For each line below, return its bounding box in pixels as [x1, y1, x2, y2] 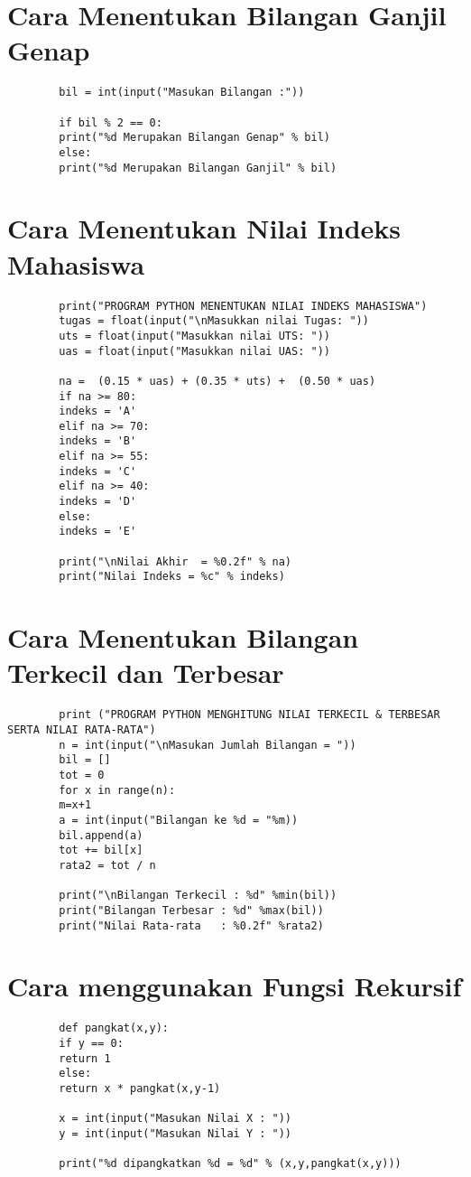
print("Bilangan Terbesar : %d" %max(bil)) [59, 903, 324, 917]
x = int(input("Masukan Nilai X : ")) [59, 1112, 291, 1126]
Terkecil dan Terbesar [7, 654, 284, 691]
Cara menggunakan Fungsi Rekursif [7, 967, 462, 1004]
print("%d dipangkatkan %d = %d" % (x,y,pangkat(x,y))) [59, 1157, 402, 1171]
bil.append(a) [59, 828, 143, 842]
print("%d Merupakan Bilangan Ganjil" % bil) [59, 161, 337, 174]
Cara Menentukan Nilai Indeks [7, 210, 402, 247]
